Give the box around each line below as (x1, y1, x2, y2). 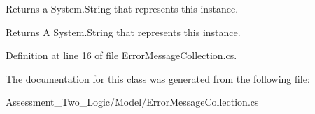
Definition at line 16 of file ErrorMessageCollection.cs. (6, 48, 237, 63)
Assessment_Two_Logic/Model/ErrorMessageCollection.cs (6, 95, 259, 109)
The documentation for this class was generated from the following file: (6, 71, 310, 85)
